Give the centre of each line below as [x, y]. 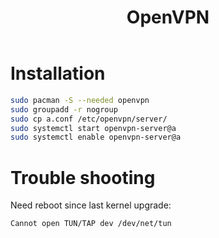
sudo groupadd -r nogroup [64, 109]
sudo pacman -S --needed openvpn [80, 100]
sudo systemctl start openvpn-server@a [93, 128]
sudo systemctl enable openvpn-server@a [96, 137]
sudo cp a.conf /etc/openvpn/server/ [89, 119]
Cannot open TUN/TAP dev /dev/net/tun [91, 224]
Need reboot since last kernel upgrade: [91, 205]
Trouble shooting [83, 177]
